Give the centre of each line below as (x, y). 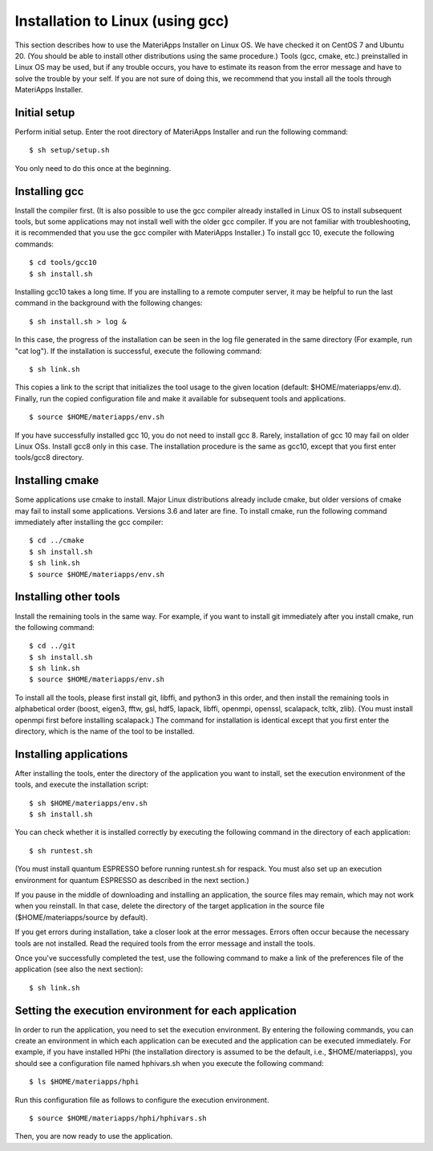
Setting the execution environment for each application (156, 1010)
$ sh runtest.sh (61, 850)
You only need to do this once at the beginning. (93, 168)
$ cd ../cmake (57, 541)
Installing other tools (67, 597)
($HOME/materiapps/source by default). (81, 917)
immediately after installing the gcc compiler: (89, 523)
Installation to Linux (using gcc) (122, 21)
